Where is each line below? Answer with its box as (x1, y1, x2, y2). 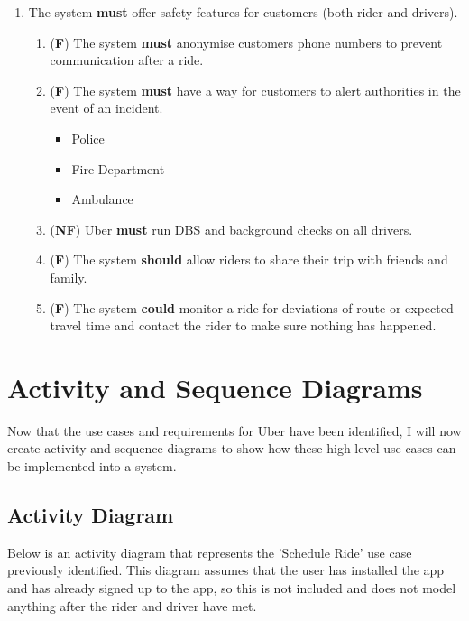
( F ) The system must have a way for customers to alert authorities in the (50, 80, 461, 99)
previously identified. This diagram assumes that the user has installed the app (7, 561, 445, 579)
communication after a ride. (50, 51, 204, 70)
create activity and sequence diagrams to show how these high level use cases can (7, 439, 456, 458)
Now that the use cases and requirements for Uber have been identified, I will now (7, 421, 462, 440)
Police (71, 128, 105, 147)
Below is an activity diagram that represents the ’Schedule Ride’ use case (7, 542, 412, 561)
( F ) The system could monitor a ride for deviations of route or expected (50, 298, 454, 317)
